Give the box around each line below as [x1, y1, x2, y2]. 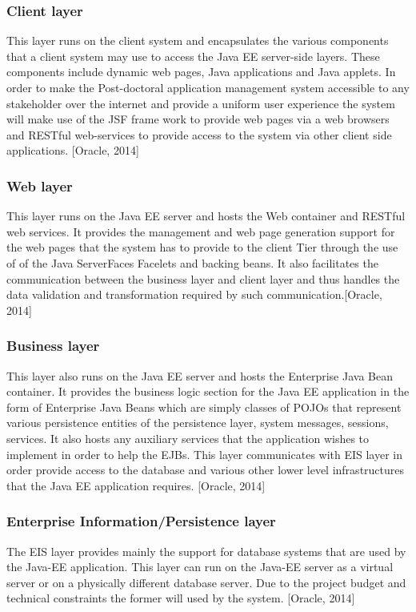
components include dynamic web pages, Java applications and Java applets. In [6, 63, 396, 80]
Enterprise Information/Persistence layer [6, 511, 276, 531]
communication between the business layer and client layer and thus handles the [6, 270, 400, 287]
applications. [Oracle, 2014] [6, 142, 139, 159]
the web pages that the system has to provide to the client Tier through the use [6, 239, 398, 256]
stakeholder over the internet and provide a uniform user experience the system [6, 95, 395, 111]
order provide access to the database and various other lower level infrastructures [6, 461, 405, 478]
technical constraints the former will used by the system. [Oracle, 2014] [6, 590, 355, 606]
